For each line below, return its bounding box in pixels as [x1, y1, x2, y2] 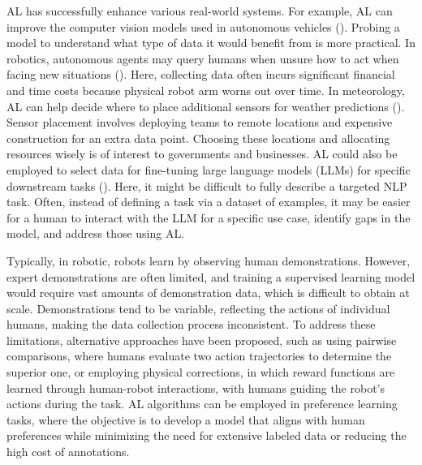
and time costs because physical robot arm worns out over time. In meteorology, [6, 81, 405, 98]
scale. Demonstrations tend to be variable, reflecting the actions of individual [6, 299, 390, 316]
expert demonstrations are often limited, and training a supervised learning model [6, 268, 416, 285]
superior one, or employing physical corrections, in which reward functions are [6, 364, 395, 381]
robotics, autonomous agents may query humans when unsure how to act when [6, 50, 399, 67]
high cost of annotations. [6, 443, 130, 460]
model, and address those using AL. [6, 225, 185, 242]
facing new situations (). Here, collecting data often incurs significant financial [6, 66, 395, 83]
